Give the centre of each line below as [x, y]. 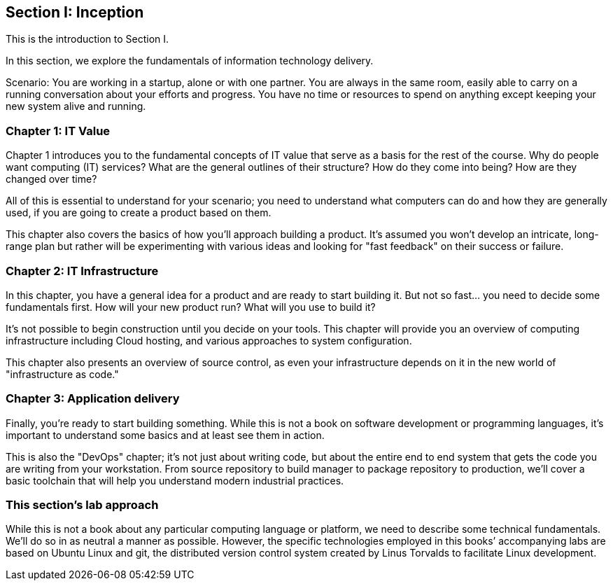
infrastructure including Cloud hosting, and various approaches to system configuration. [209, 340]
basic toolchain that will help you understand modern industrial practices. [175, 480]
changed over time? [51, 179]
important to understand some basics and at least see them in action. [165, 435]
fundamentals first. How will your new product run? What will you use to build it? [191, 307]
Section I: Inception [75, 12]
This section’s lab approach [82, 505]
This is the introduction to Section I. [87, 39]
